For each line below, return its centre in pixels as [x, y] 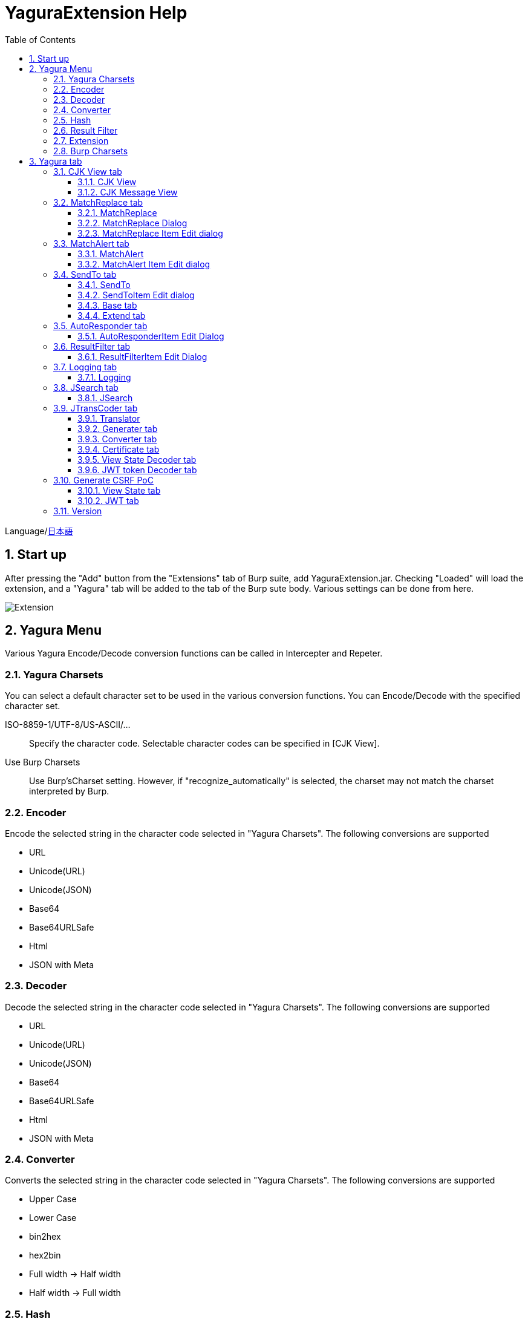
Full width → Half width [75, 1274]
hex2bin [45, 1255]
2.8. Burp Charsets [91, 151]
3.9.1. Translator [109, 418]
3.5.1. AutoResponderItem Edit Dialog [151, 336]
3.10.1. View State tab [119, 490]
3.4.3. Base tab [107, 305]
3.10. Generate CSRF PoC [103, 480]
